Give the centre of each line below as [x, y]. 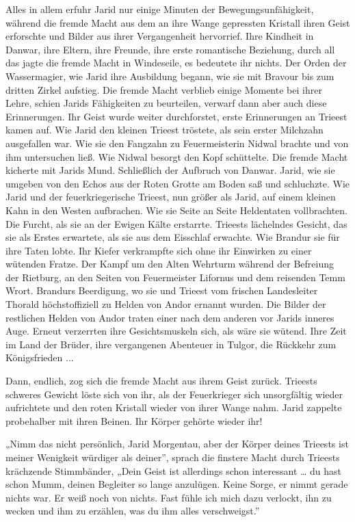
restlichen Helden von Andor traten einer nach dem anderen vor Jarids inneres [170, 317]
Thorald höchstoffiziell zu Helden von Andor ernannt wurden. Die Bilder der [166, 304]
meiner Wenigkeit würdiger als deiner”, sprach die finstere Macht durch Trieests [173, 457]
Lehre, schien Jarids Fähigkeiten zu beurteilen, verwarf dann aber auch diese [166, 103]
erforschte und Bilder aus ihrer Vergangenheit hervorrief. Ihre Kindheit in [160, 36]
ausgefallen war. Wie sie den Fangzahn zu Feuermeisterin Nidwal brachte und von [177, 143]
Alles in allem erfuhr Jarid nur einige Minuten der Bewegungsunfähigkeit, [160, 9]
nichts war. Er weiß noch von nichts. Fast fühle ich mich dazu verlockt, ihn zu [169, 497]
